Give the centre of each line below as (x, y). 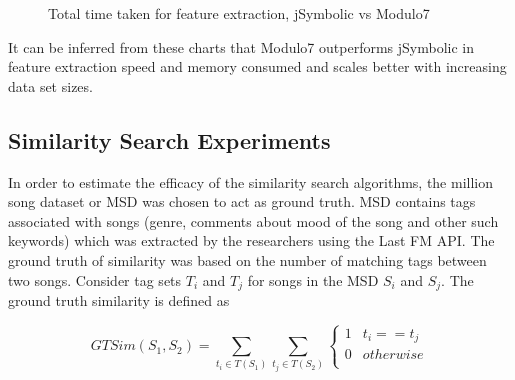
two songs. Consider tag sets (95, 279)
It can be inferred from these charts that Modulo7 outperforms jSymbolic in (241, 46)
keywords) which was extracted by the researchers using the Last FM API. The (251, 240)
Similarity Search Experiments (169, 139)
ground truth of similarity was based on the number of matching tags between (247, 259)
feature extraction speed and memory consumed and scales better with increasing (257, 66)
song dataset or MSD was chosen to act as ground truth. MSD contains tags (242, 201)
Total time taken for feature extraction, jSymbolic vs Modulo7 (239, 13)
